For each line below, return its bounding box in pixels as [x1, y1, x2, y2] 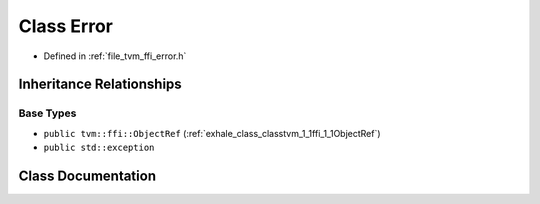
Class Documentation [18, 167, 157, 184]
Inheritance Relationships [18, 76, 182, 93]
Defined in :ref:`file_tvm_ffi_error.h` [43, 50, 187, 62]
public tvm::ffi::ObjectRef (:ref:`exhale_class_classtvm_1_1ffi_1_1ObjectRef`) [43, 127, 381, 139]
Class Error [18, 15, 114, 37]
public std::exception [43, 142, 155, 154]
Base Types [18, 106, 77, 120]
